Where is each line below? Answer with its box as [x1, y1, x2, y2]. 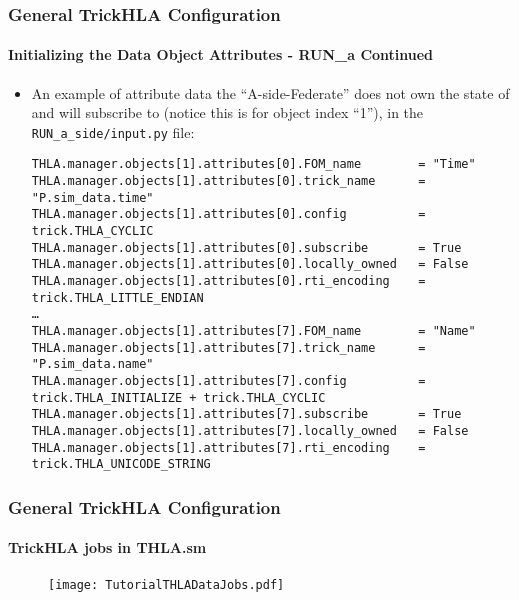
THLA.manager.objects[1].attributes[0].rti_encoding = [31, 274, 426, 289]
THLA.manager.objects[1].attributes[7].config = [31, 374, 426, 389]
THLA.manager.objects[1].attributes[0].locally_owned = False [31, 257, 469, 272]
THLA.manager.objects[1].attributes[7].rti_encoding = [31, 440, 426, 455]
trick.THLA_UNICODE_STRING [31, 457, 211, 472]
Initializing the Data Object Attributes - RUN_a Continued [8, 44, 434, 65]
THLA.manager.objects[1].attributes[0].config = [31, 207, 426, 222]
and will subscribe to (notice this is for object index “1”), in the [31, 102, 424, 123]
